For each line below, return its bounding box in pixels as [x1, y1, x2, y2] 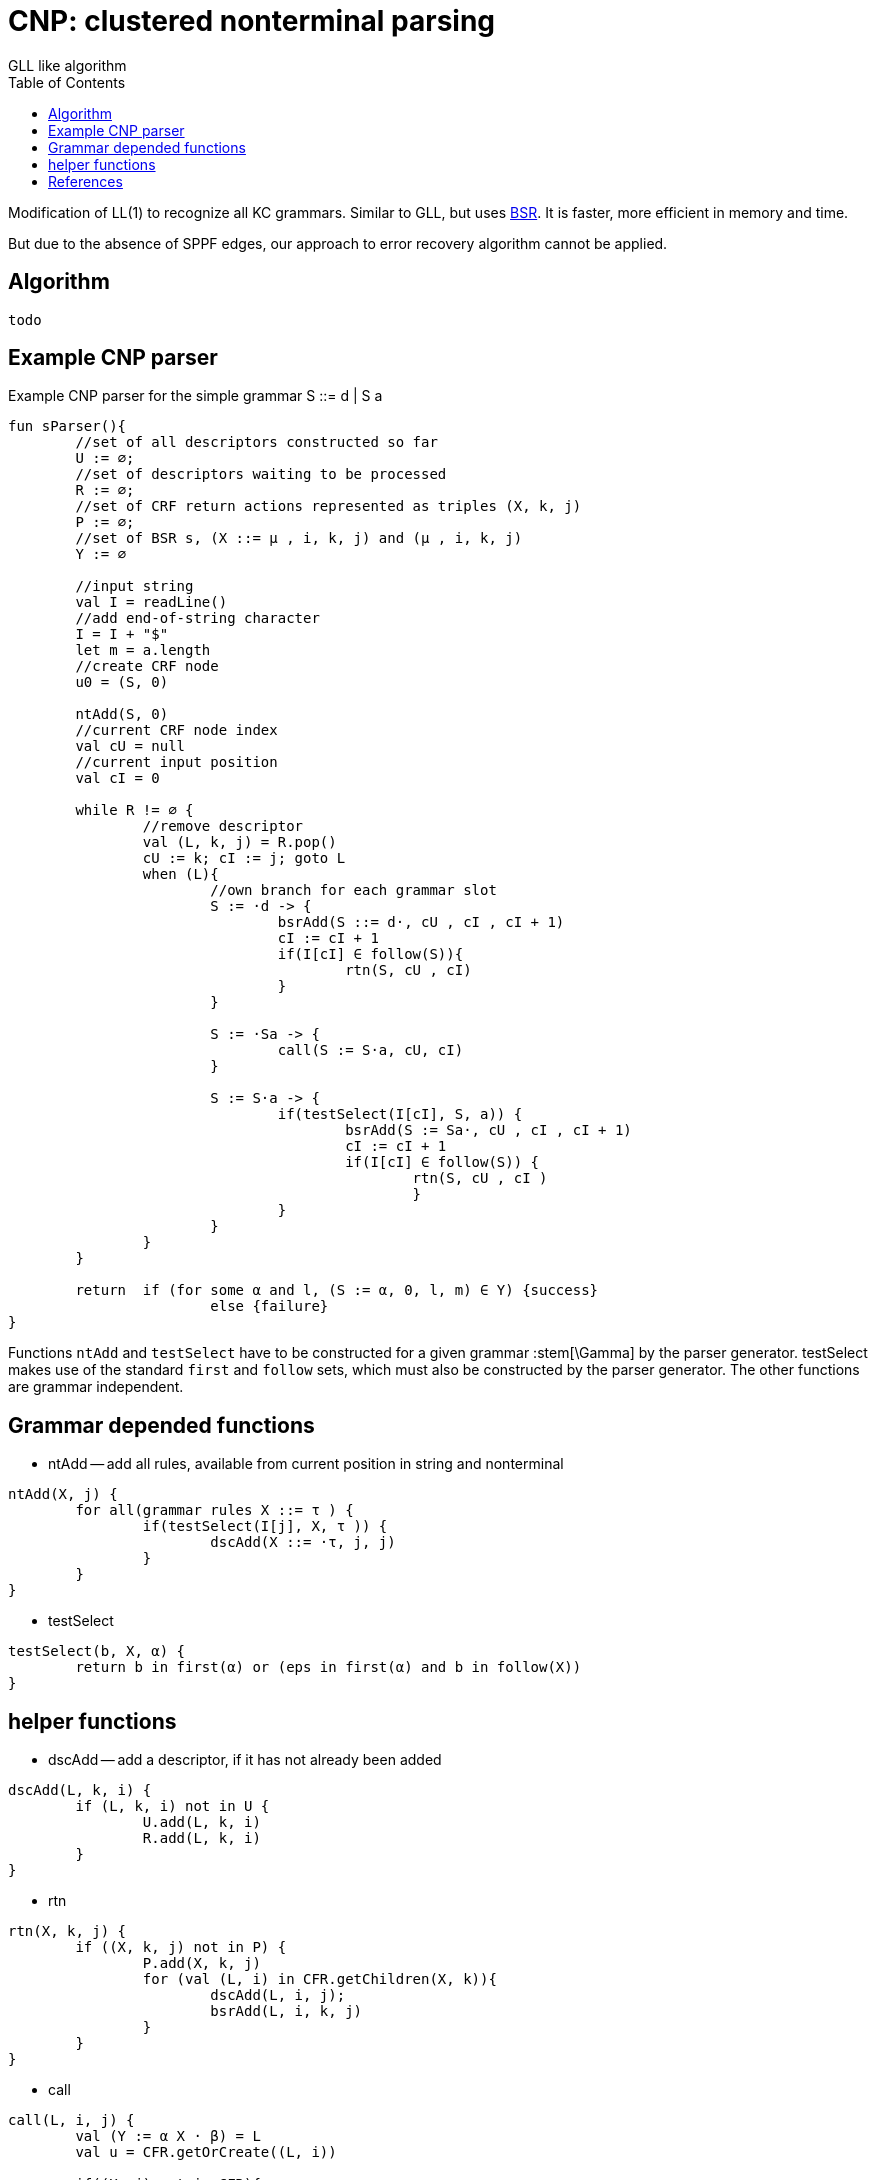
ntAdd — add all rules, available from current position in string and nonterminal [48, 1455, 564, 1473]
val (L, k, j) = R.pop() [142, 834, 337, 851]
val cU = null [75, 738, 186, 755]
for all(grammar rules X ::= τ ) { [75, 1502, 354, 1519]
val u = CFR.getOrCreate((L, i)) [75, 2144, 337, 2161]
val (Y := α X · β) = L [75, 2128, 261, 2145]
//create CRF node [75, 658, 219, 675]
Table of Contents [8, 73, 126, 91]
